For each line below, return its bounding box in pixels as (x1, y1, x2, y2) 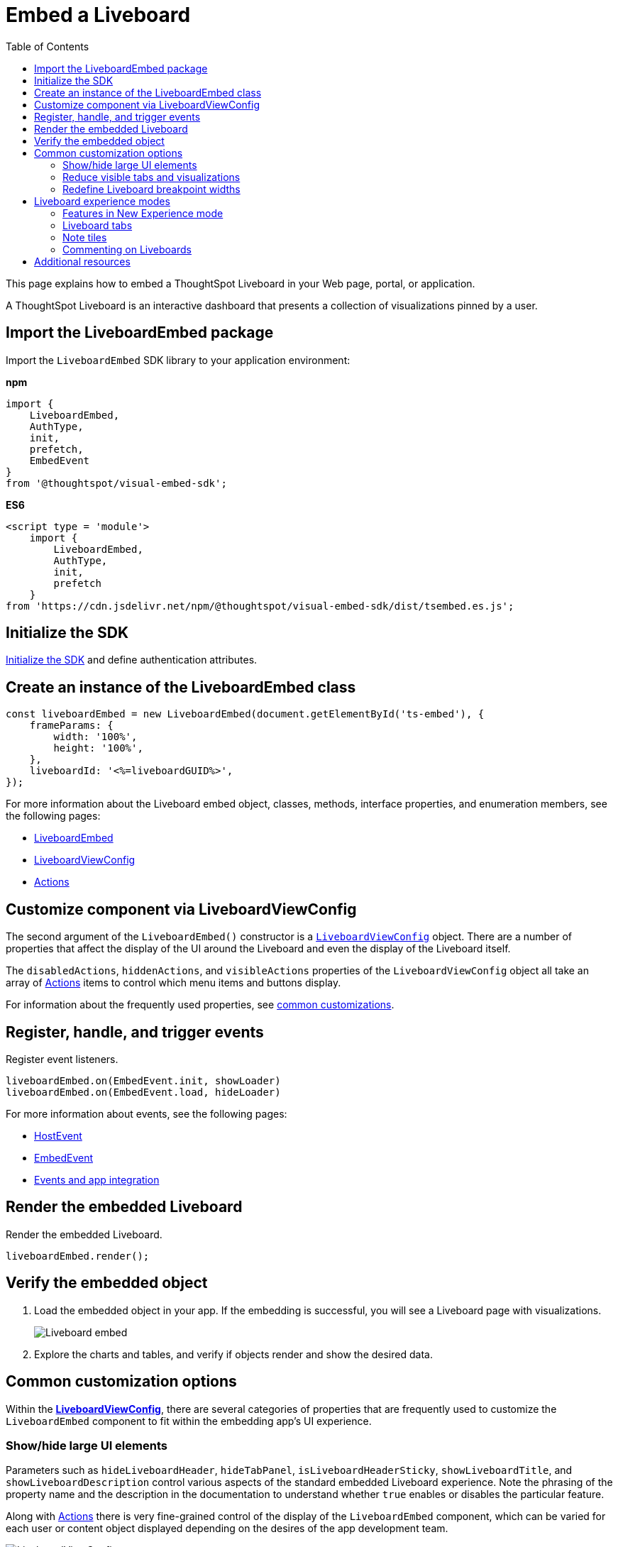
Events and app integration (34, 1173, 160, 1186)
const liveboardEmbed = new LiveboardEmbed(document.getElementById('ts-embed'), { (6, 708, 485, 720)
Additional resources (34, 255, 131, 268)
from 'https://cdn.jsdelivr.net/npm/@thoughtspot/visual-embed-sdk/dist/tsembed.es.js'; (6, 600, 514, 612)
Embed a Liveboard (6, 3, 191, 27)
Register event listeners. (6, 1052, 118, 1065)
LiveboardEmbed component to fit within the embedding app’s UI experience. (6, 1414, 372, 1427)
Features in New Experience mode (62, 207, 224, 219)
